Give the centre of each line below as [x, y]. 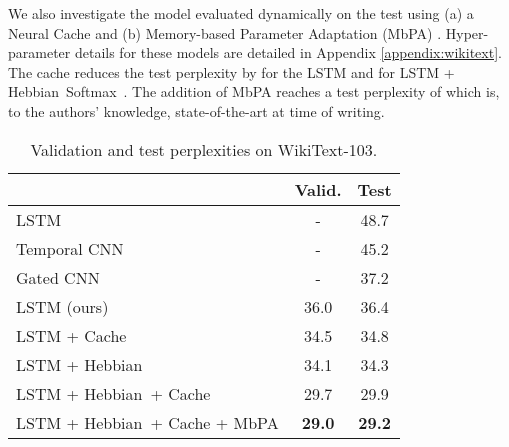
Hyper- [467, 32]
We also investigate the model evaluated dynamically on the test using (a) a [241, 13]
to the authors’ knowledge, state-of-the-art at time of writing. [196, 110]
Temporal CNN [70, 248]
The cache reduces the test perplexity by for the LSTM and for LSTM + [231, 71]
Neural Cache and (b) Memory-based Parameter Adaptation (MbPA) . [225, 32]
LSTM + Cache [71, 335]
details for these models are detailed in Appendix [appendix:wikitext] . [288, 52]
